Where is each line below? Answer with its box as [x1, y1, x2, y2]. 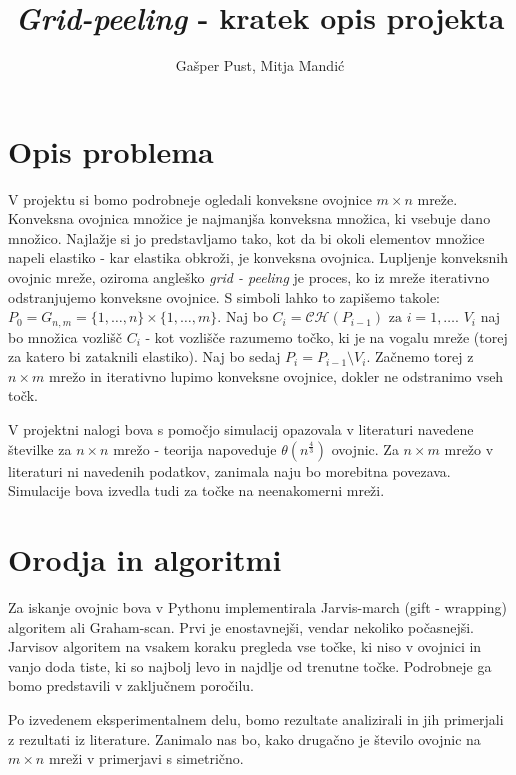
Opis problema [8, 130, 214, 171]
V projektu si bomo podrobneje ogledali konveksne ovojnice [8, 188, 372, 209]
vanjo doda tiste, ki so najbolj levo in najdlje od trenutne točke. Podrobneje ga [8, 655, 492, 676]
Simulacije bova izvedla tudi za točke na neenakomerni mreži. [8, 480, 385, 501]
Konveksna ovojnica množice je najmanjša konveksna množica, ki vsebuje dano [8, 208, 491, 229]
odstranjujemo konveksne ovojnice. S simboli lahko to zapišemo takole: [8, 286, 441, 307]
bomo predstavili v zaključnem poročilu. [8, 675, 254, 696]
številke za [8, 438, 72, 459]
